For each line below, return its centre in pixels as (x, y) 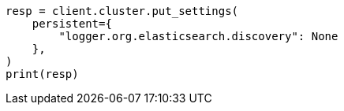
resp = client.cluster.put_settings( (122, 11)
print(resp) (42, 74)
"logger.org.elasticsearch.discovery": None (198, 36)
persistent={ (72, 24)
